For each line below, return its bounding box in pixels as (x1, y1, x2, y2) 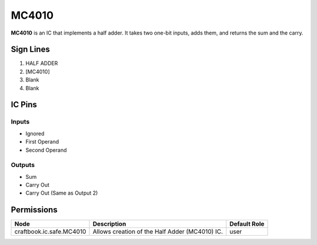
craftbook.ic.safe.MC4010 (14, 227, 86, 236)
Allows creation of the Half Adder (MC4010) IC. (92, 227, 223, 236)
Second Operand (25, 147, 67, 154)
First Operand (25, 138, 59, 145)
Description (92, 220, 126, 228)
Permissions (11, 205, 58, 215)
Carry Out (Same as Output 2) (25, 189, 98, 196)
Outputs (11, 161, 35, 169)
